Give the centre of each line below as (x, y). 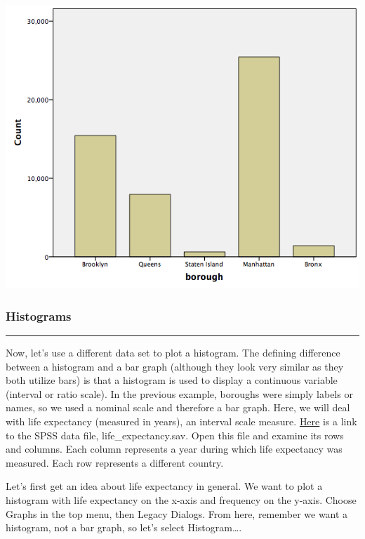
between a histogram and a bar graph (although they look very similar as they (175, 366)
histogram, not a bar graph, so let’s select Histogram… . (124, 527)
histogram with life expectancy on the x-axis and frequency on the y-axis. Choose (181, 499)
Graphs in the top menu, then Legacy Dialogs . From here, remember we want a (177, 513)
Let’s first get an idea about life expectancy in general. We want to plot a (164, 486)
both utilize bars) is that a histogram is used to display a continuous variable (172, 380)
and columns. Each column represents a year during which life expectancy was (174, 449)
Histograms (39, 315)
